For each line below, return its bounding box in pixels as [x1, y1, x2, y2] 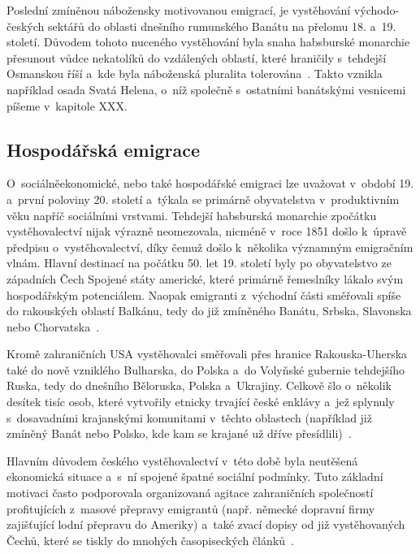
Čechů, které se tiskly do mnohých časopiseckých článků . [6, 531, 294, 548]
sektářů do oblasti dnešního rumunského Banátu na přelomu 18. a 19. [48, 17, 396, 34]
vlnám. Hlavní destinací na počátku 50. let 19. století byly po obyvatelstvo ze [6, 254, 392, 271]
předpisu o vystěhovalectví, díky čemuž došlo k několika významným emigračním [6, 238, 414, 255]
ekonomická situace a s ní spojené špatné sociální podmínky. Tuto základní [6, 468, 383, 485]
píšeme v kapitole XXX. [6, 97, 128, 114]
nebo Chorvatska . [6, 318, 100, 335]
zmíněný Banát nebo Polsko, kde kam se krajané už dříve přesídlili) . [6, 425, 352, 442]
